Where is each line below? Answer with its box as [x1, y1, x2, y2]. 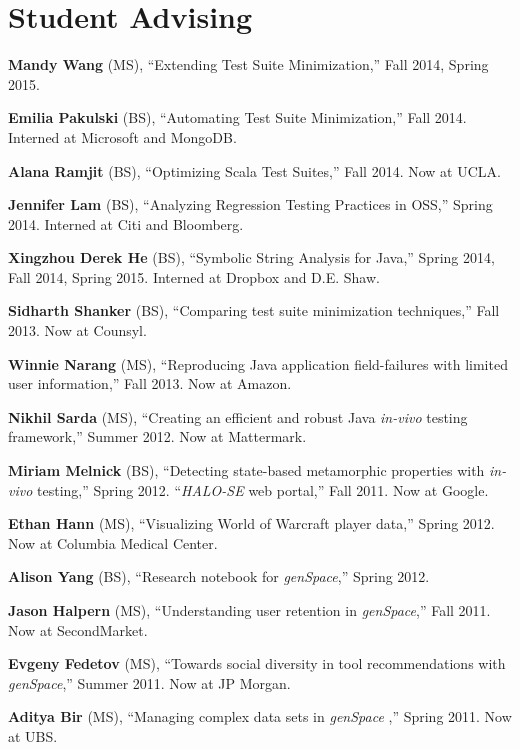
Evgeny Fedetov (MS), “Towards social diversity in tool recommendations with [8, 653, 506, 674]
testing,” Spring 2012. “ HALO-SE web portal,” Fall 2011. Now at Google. [37, 479, 489, 500]
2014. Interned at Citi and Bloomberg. [8, 213, 244, 234]
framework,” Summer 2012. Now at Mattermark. [8, 426, 307, 447]
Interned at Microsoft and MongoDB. [8, 126, 237, 147]
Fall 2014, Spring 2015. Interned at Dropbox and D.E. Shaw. [8, 266, 380, 287]
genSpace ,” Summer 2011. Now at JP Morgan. [8, 672, 291, 693]
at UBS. [8, 725, 58, 746]
